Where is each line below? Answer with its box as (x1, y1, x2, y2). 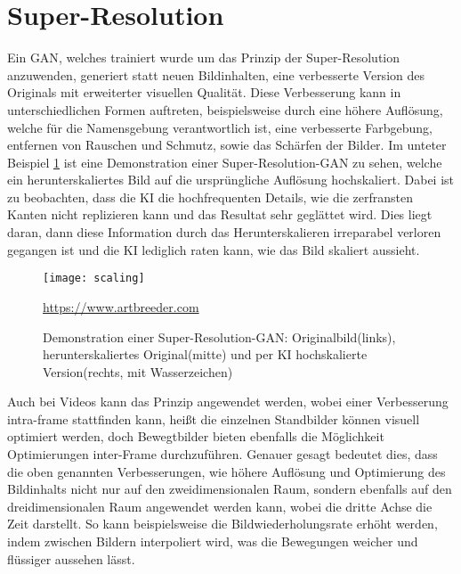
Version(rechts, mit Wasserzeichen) (43, 362, 233, 381)
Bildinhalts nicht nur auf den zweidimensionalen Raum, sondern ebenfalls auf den (7, 480, 452, 498)
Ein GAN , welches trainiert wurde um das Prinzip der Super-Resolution (7, 48, 400, 67)
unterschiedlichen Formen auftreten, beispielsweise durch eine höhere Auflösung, (7, 100, 443, 119)
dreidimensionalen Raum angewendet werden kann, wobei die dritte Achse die (7, 496, 433, 515)
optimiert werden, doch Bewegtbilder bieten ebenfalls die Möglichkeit (7, 427, 384, 446)
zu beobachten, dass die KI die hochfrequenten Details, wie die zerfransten (7, 187, 413, 206)
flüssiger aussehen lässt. (7, 549, 135, 568)
